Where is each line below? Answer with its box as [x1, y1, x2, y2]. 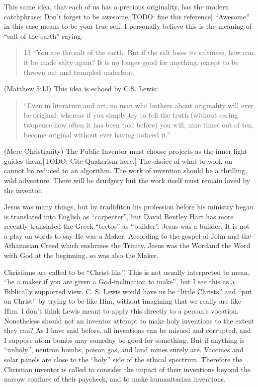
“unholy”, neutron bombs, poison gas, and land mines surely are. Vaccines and [4, 344, 244, 355]
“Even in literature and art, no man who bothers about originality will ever [23, 100, 254, 110]
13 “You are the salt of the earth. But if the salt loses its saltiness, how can [23, 47, 254, 58]
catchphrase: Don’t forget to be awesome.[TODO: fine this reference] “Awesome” [4, 11, 250, 21]
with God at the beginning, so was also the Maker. [4, 250, 159, 260]
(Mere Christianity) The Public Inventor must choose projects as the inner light [4, 146, 248, 156]
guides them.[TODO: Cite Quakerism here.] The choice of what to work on [4, 155, 232, 166]
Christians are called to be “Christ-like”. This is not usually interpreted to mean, [4, 266, 250, 277]
